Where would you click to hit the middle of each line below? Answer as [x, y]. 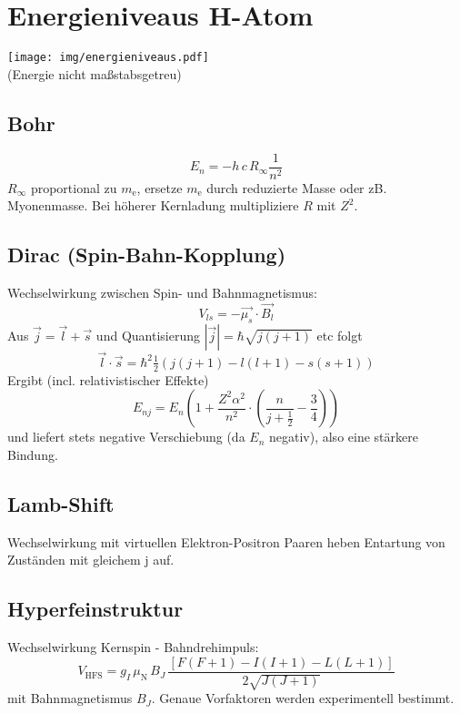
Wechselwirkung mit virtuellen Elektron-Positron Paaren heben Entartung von [226, 541]
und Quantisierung [148, 335]
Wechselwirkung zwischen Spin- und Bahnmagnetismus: [162, 293]
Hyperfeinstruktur [95, 609]
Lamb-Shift [61, 503]
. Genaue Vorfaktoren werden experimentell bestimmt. [303, 698]
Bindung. [33, 454]
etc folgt [340, 335]
